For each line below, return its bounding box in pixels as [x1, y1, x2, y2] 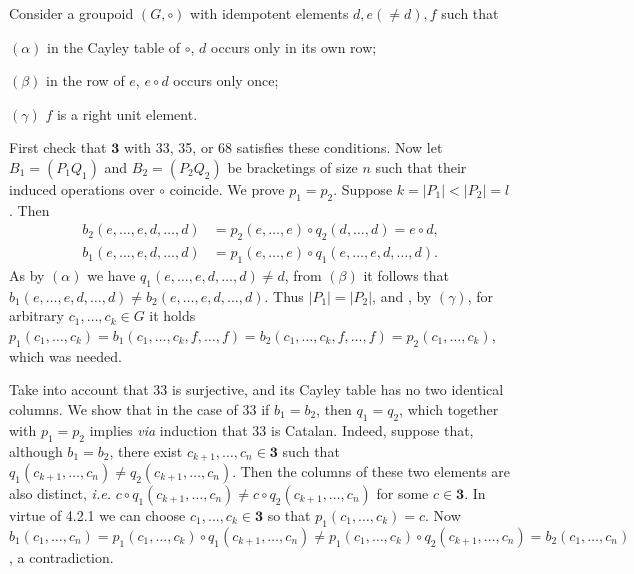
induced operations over [9, 178, 155, 199]
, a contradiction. [9, 546, 114, 567]
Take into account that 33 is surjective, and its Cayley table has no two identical [9, 379, 504, 400]
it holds [149, 305, 196, 326]
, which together [399, 398, 499, 419]
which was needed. [9, 345, 122, 366]
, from [284, 265, 322, 286]
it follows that [363, 265, 450, 286]
